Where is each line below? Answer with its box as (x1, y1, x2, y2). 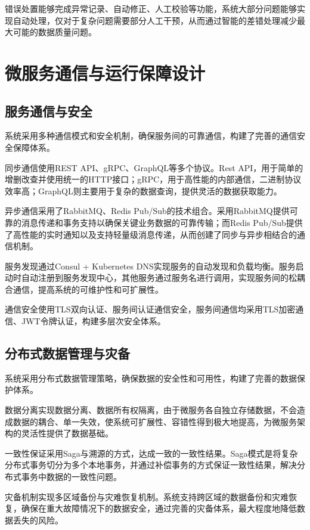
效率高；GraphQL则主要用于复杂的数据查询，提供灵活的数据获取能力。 (5, 184, 282, 197)
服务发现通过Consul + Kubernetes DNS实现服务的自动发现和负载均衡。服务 (5, 259, 296, 272)
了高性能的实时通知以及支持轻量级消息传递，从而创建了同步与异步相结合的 (5, 228, 297, 240)
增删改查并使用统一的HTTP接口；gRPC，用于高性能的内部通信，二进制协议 (5, 173, 302, 185)
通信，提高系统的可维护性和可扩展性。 (13, 283, 163, 295)
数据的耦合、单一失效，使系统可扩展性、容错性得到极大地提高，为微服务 (13, 415, 297, 427)
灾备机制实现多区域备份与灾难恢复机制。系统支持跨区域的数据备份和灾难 (5, 490, 289, 503)
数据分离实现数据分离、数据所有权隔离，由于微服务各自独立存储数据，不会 (5, 404, 297, 416)
